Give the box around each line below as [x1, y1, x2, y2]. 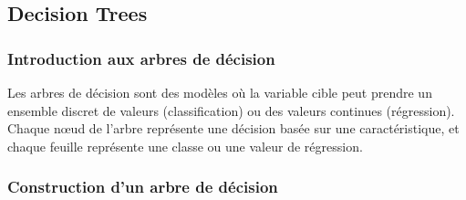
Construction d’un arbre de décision [7, 175, 278, 198]
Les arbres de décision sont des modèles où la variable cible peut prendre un [7, 83, 432, 101]
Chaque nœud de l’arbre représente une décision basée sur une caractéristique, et [7, 119, 460, 138]
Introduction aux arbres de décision [7, 47, 275, 69]
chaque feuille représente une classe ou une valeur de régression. [7, 136, 363, 155]
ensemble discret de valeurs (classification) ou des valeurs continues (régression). [7, 100, 455, 120]
